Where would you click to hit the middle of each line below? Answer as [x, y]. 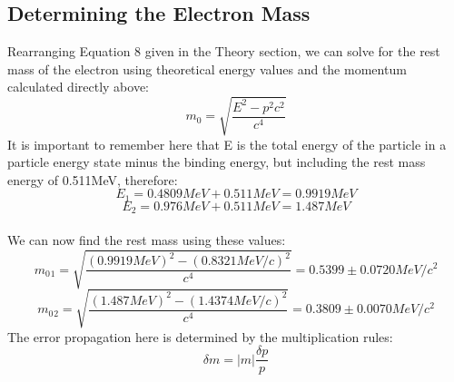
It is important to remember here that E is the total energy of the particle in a [227, 144]
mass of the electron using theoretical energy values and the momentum [207, 69]
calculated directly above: [78, 87]
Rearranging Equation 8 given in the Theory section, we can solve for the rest [224, 51]
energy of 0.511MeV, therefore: [93, 179]
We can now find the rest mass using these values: [147, 239]
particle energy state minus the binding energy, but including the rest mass [217, 162]
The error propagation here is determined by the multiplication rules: [200, 336]
